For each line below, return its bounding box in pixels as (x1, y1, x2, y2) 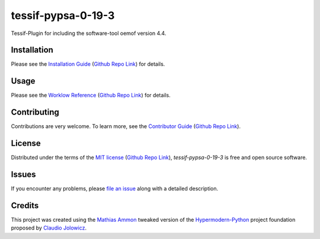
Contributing (11, 107, 59, 117)
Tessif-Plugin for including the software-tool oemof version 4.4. (11, 30, 167, 37)
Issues (11, 169, 36, 179)
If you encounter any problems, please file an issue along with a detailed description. (11, 185, 219, 192)
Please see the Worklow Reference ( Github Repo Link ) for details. (11, 92, 171, 99)
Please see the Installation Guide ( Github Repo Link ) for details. (11, 60, 165, 68)
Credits (11, 200, 39, 211)
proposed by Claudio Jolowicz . (11, 224, 87, 231)
